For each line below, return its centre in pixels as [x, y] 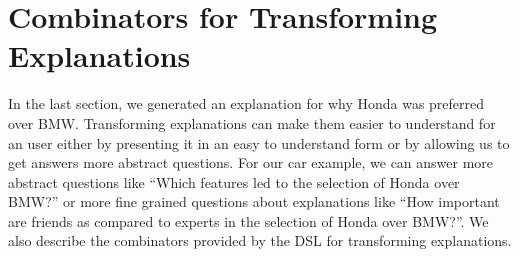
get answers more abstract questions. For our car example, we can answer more [251, 162]
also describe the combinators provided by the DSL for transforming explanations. [260, 240]
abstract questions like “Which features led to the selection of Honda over [234, 181]
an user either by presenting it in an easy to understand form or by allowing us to [259, 142]
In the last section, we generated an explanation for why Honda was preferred [246, 103]
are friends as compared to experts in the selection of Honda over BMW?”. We [248, 220]
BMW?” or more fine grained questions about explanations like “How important [254, 201]
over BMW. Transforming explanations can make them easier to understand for [252, 122]
